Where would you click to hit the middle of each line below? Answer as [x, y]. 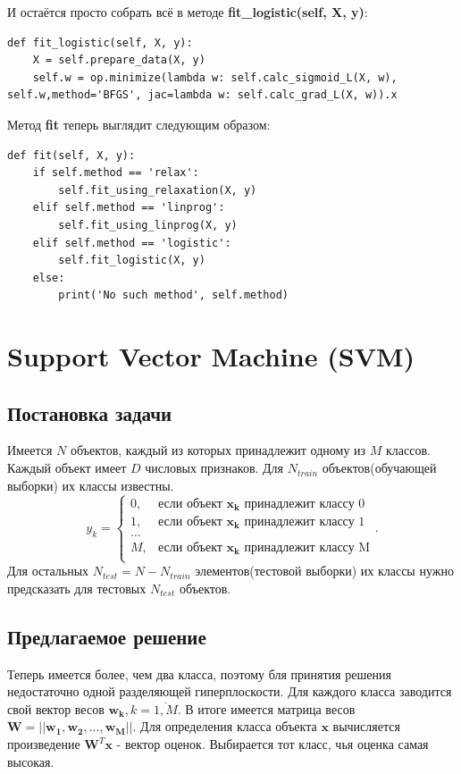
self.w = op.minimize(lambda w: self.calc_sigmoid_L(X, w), [215, 77]
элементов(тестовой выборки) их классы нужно [324, 571]
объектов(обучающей [379, 468]
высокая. [31, 761]
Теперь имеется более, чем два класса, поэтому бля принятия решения [199, 673]
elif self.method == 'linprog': [129, 208]
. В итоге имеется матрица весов [266, 708]
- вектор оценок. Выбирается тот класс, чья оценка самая [272, 744]
